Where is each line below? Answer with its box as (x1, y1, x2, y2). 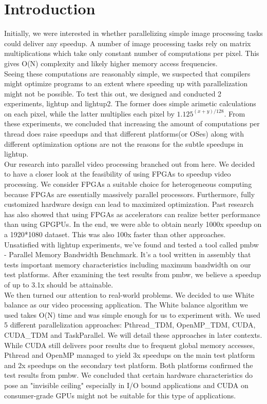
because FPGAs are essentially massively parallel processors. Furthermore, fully (4, 188, 255, 199)
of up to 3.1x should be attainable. (4, 279, 113, 290)
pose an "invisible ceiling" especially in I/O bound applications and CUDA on (4, 379, 249, 390)
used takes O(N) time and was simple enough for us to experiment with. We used (4, 309, 261, 320)
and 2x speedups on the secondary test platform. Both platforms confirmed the (4, 359, 253, 370)
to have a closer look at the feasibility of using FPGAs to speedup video (4, 168, 231, 179)
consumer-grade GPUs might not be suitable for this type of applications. (4, 390, 236, 400)
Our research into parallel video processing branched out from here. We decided (4, 158, 255, 169)
